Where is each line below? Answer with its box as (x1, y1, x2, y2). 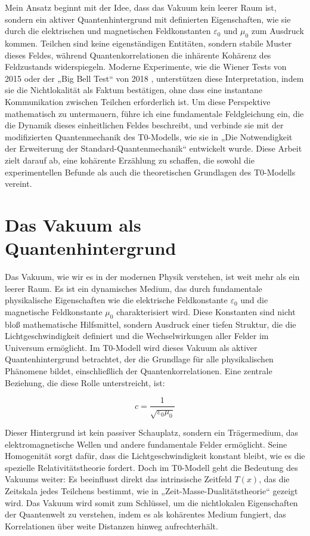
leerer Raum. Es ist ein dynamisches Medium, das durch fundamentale (5, 282, 262, 294)
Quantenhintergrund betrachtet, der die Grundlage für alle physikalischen (5, 353, 274, 365)
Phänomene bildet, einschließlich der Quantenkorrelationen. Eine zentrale (5, 364, 272, 377)
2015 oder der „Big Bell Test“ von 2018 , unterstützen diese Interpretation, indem (5, 72, 304, 84)
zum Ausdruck (251, 24, 304, 37)
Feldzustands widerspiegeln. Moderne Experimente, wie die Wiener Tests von (5, 60, 287, 73)
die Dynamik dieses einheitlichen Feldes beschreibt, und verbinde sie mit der (5, 119, 284, 131)
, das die (259, 473, 290, 485)
